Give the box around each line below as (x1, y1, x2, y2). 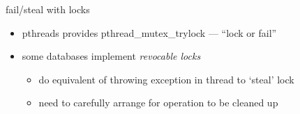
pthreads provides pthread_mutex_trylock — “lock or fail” (22, 25, 277, 40)
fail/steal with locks (6, 2, 90, 16)
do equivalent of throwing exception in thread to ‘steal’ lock (38, 72, 294, 86)
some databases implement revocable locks (22, 49, 201, 63)
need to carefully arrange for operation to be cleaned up (38, 95, 278, 110)
